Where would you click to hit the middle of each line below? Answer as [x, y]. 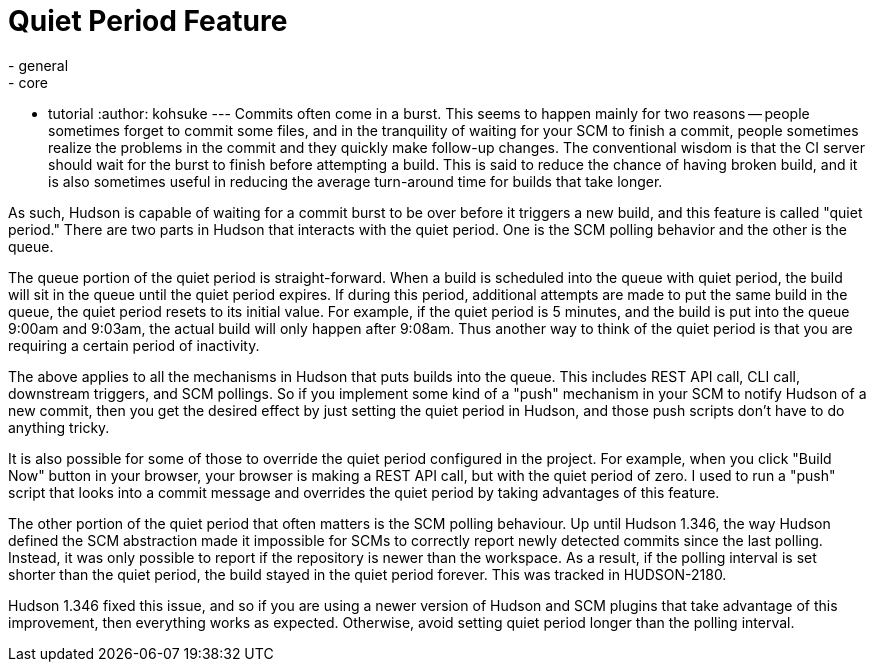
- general [38, 65]
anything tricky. [59, 427]
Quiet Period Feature [148, 21]
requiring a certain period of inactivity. [134, 345]
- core [28, 82]
